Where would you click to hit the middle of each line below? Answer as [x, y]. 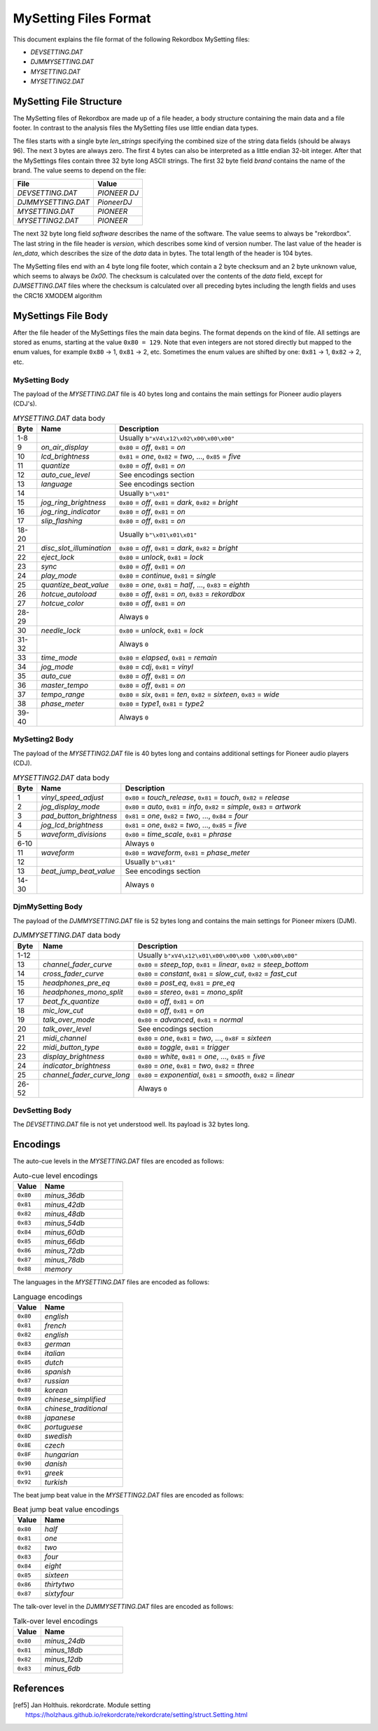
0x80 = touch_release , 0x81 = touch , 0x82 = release [207, 797]
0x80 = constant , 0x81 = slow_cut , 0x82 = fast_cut [217, 974]
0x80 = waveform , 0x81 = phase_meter [187, 852]
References [38, 1688]
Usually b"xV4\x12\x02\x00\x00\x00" [177, 438]
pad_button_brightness [79, 816]
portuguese [64, 1427]
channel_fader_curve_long [86, 1075]
